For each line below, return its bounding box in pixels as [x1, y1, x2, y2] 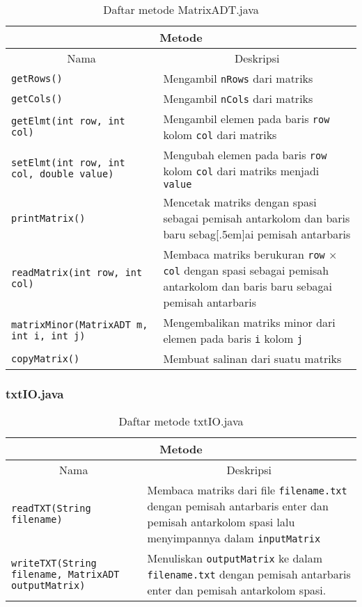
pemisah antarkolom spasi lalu [147, 514, 295, 531]
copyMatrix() [11, 353, 80, 364]
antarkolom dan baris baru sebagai [163, 278, 332, 294]
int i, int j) [11, 330, 86, 341]
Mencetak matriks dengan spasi [163, 194, 317, 210]
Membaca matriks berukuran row [163, 246, 325, 262]
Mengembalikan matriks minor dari [163, 314, 336, 330]
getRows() [11, 72, 63, 84]
